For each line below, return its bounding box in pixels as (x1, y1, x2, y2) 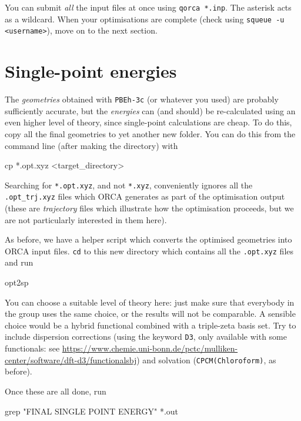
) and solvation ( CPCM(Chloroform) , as (136, 353, 276, 366)
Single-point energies (5, 59, 177, 83)
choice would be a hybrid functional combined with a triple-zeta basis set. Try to (5, 319, 296, 331)
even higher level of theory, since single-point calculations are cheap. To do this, (5, 116, 292, 128)
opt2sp (5, 276, 29, 289)
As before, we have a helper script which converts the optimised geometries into (5, 233, 292, 246)
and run (5, 256, 34, 268)
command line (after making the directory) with (5, 139, 178, 151)
